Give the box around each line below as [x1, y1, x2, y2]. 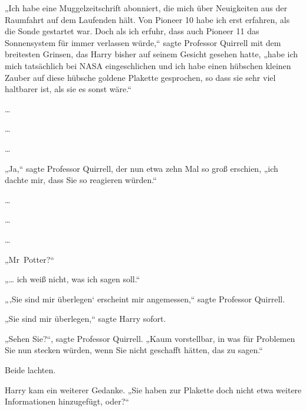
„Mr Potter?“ [5, 253, 54, 265]
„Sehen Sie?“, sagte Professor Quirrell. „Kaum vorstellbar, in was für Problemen [5, 332, 295, 344]
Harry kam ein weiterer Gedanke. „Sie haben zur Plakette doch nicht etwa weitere [5, 383, 302, 396]
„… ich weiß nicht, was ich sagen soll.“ [5, 273, 140, 285]
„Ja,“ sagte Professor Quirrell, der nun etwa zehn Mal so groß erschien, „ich [5, 162, 278, 174]
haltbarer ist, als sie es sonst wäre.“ [5, 83, 131, 95]
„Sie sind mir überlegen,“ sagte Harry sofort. [5, 312, 166, 325]
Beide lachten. [5, 364, 56, 376]
